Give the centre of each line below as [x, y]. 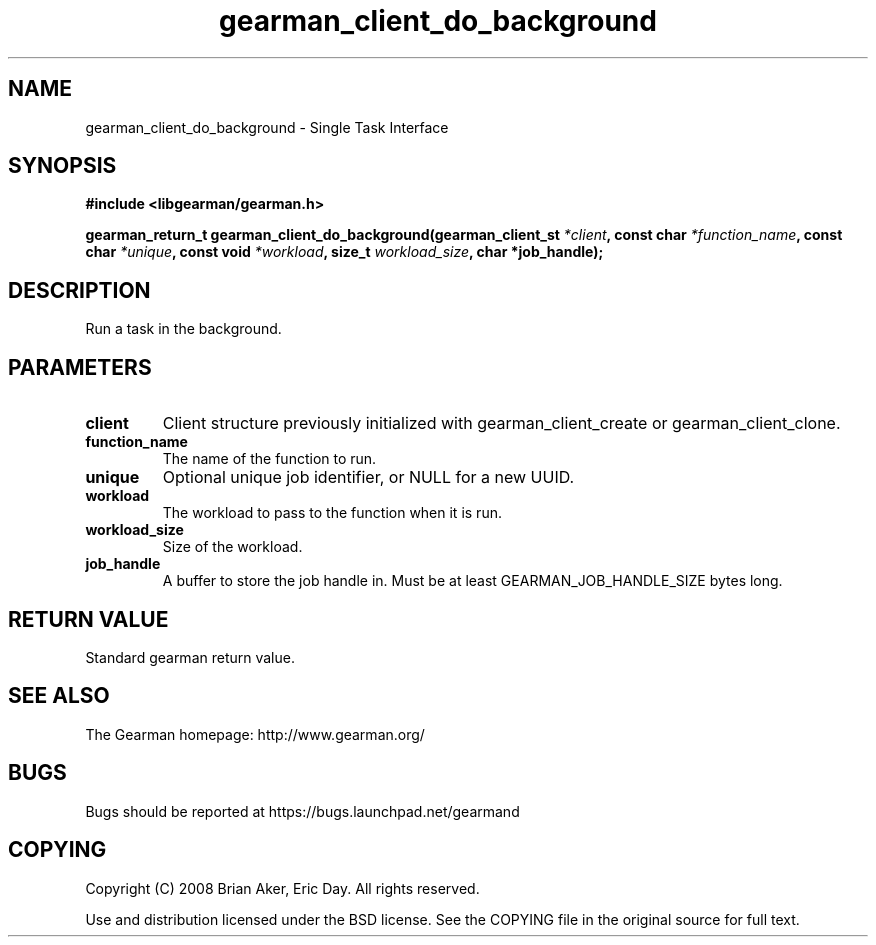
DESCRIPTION [79, 290]
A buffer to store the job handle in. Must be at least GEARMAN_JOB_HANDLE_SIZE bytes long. [472, 581]
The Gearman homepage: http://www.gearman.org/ [255, 734]
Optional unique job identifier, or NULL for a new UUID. [368, 477]
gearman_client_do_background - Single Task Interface [267, 127]
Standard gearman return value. [190, 657]
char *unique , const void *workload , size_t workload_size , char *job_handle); [344, 252]
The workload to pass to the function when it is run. [332, 513]
